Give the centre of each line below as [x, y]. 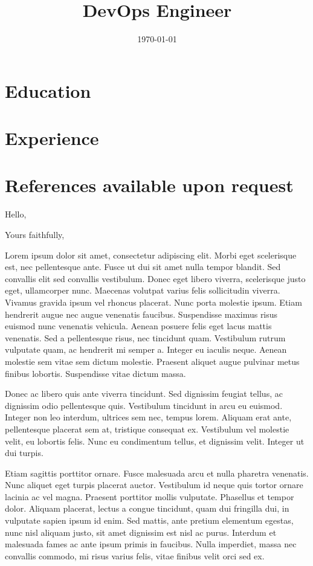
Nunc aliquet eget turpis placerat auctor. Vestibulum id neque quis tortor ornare [154, 485]
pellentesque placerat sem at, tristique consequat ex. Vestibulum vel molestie [147, 429]
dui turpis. [24, 453]
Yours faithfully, [35, 234]
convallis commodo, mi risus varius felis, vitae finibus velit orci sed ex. [135, 555]
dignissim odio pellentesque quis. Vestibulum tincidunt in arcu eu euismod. [144, 405]
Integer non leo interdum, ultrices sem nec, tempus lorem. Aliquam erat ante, [148, 417]
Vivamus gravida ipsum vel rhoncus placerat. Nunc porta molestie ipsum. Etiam [153, 302]
